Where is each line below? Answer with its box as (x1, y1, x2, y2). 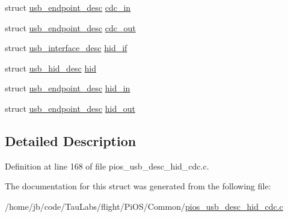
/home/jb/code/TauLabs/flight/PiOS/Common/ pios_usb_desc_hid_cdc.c (5, 200, 283, 212)
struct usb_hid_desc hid (5, 61, 96, 74)
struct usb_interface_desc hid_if (5, 41, 127, 54)
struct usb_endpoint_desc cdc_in (5, 1, 131, 13)
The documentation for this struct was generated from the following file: (5, 180, 271, 192)
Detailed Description (5, 131, 136, 150)
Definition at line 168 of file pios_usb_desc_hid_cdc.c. (5, 159, 209, 172)
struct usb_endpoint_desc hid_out (5, 102, 135, 114)
